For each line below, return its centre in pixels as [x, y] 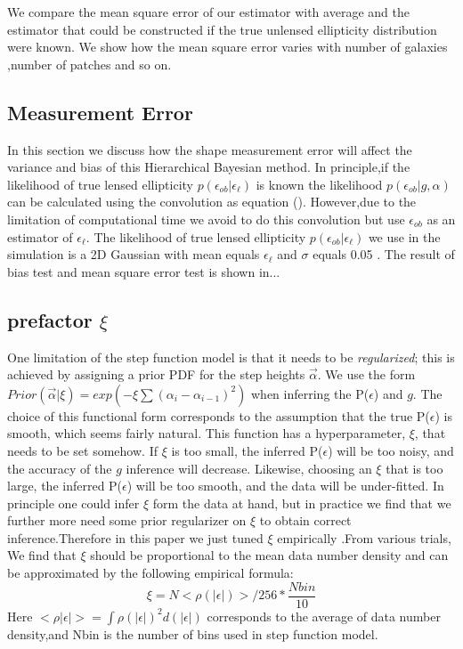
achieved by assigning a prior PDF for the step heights [156, 374]
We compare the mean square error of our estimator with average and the [208, 12]
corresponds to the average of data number [324, 616]
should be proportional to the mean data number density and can [269, 555]
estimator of [40, 236]
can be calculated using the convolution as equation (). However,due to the [212, 202]
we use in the [404, 236]
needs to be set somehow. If [82, 450]
